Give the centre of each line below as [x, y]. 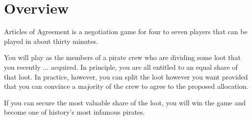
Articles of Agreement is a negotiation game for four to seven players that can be [126, 31]
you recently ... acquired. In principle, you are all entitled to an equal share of [121, 67]
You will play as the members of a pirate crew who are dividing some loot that [122, 57]
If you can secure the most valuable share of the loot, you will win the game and [125, 102]
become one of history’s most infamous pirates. [75, 112]
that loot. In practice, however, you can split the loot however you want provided [126, 76]
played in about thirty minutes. [51, 41]
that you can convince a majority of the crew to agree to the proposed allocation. [126, 86]
